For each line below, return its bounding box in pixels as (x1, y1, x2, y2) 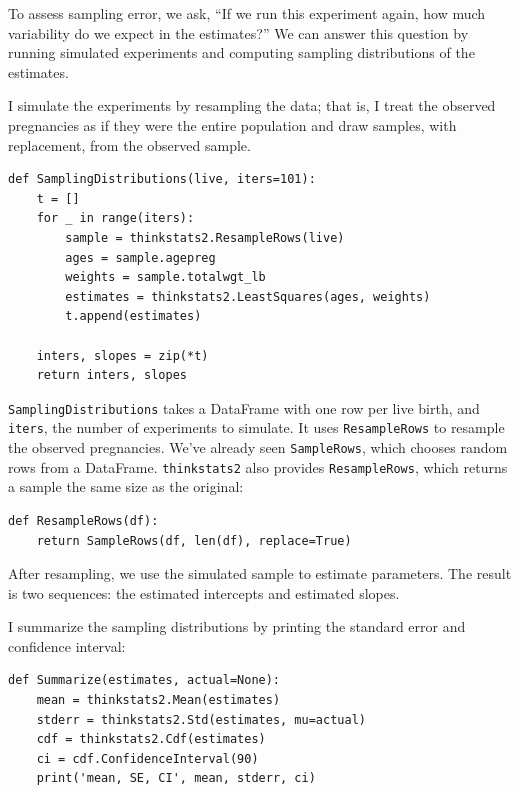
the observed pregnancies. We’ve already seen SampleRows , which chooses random (8, 437, 508, 457)
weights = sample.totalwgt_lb (65, 270, 266, 285)
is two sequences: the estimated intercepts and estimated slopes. (8, 582, 400, 603)
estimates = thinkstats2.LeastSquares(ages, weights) (65, 289, 431, 304)
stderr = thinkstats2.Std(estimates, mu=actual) (36, 712, 366, 727)
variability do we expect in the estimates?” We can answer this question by (8, 22, 469, 43)
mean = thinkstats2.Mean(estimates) (36, 693, 281, 708)
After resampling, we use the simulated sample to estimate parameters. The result (8, 563, 512, 584)
